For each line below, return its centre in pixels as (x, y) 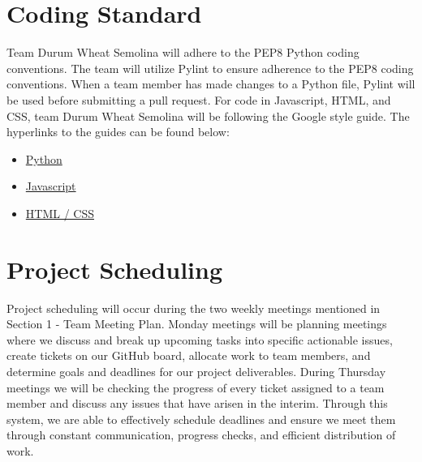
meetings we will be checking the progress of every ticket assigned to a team (196, 387)
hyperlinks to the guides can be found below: (118, 132)
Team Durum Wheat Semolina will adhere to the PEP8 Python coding (183, 52)
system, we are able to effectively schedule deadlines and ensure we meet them (201, 419)
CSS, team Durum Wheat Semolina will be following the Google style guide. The (208, 115)
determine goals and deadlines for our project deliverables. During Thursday (196, 371)
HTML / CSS (60, 213)
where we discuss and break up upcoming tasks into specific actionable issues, (200, 339)
